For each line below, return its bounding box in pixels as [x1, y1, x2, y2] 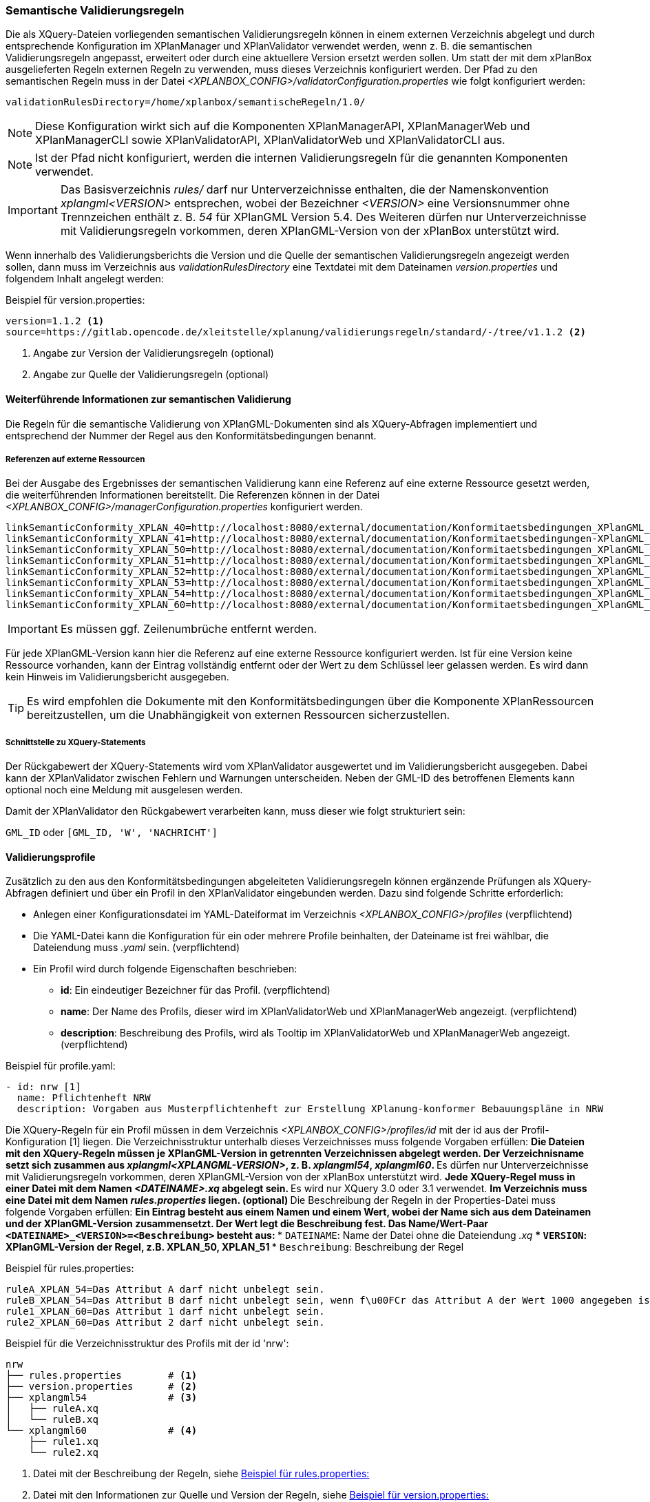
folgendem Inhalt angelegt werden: [6, 273, 164, 285]
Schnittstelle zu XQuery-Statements [6, 737, 146, 747]
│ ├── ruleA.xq [6, 1403, 98, 1415]
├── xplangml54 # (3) [6, 1392, 198, 1404]
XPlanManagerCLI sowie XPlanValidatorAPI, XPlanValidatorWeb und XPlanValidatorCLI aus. [35, 133, 505, 147]
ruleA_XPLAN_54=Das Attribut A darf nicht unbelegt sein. [6, 1284, 325, 1295]
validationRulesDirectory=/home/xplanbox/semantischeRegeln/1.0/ [6, 96, 366, 108]
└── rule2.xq [28, 1447, 98, 1459]
